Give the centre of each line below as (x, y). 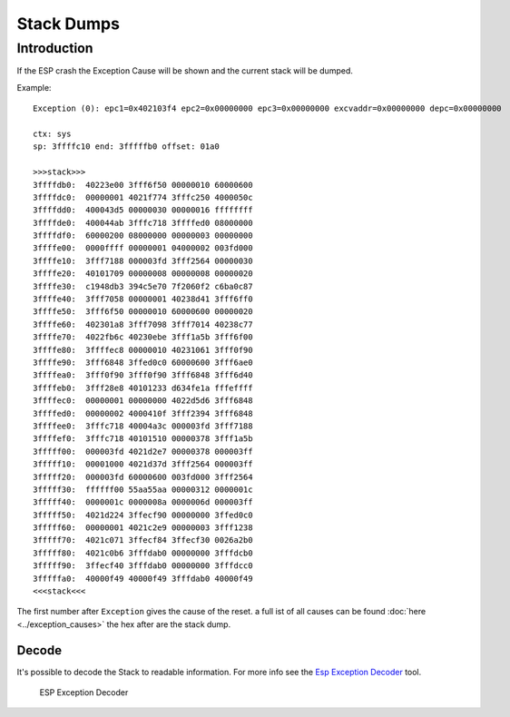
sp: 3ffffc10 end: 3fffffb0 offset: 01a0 (126, 147)
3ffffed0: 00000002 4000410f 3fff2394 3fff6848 (143, 413)
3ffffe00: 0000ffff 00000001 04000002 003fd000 (143, 248)
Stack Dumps (68, 24)
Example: (34, 87)
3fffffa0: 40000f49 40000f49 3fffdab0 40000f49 (143, 578)
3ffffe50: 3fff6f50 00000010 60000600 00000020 (143, 312)
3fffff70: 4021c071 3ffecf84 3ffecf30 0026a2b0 (143, 540)
